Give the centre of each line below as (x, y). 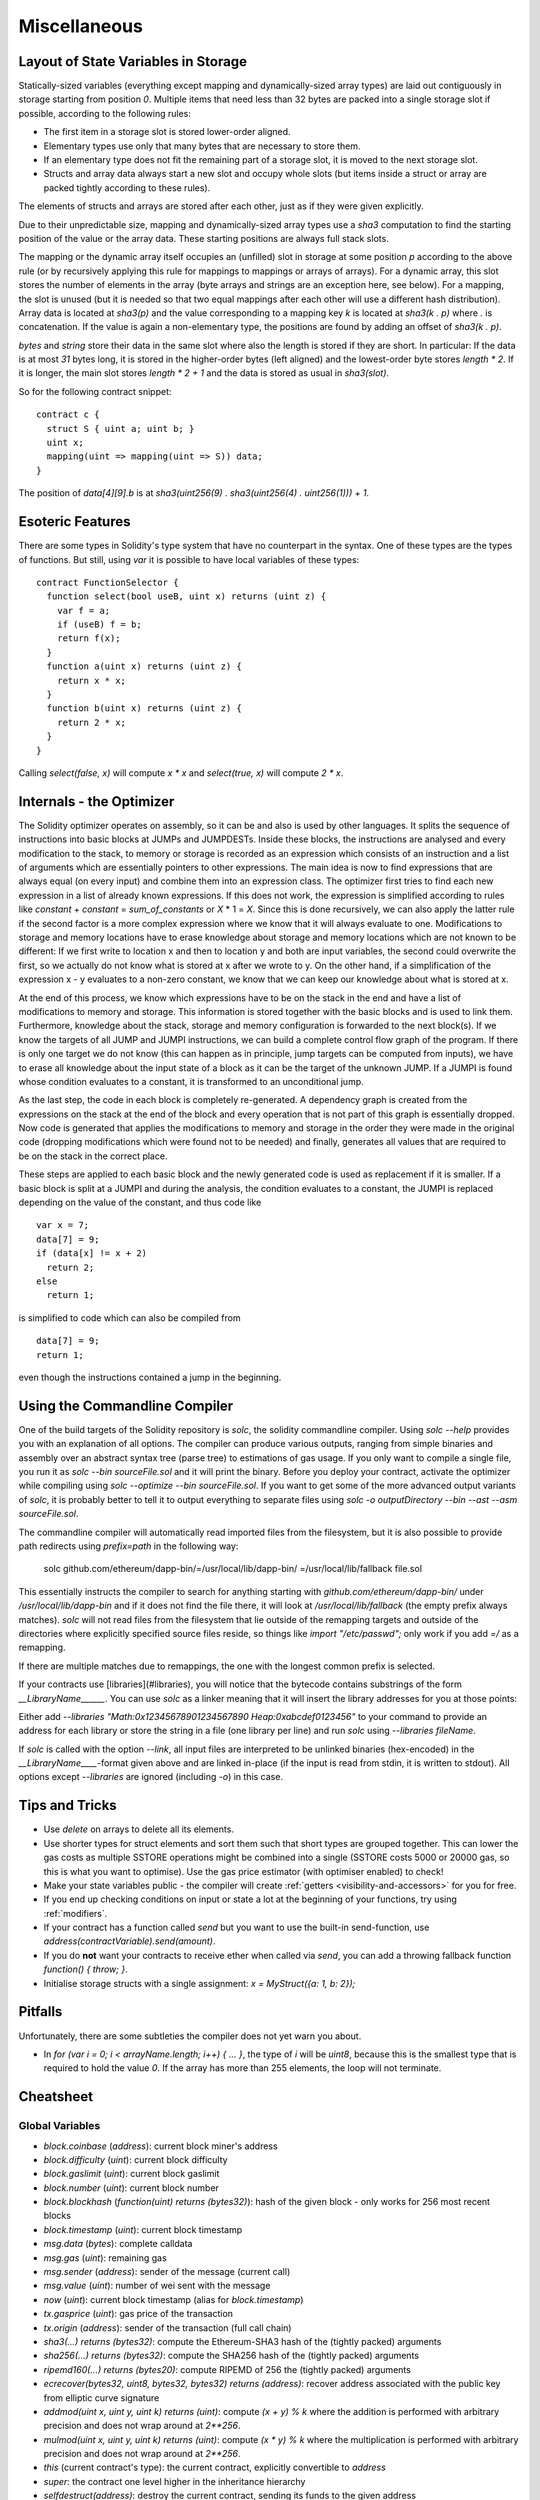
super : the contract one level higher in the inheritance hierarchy (174, 2481)
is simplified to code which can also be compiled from (129, 1317)
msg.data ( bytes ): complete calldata (118, 2244)
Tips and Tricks (67, 1805)
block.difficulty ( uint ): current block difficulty (136, 2159)
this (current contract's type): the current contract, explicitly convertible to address (215, 2467)
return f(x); (88, 638)
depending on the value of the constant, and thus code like (140, 1202)
